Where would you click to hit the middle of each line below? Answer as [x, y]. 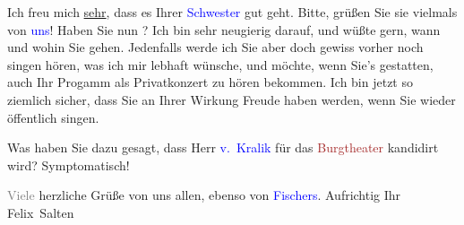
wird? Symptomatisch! [69, 164]
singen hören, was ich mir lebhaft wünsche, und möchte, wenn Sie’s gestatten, [220, 64]
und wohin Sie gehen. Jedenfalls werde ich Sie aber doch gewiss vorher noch [215, 47]
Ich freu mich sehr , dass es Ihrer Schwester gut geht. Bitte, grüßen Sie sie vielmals [232, 12]
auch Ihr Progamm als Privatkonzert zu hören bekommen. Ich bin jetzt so [210, 82]
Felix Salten [41, 212]
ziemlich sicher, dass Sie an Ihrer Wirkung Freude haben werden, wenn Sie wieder [232, 99]
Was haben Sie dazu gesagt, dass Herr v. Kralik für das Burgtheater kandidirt [223, 147]
